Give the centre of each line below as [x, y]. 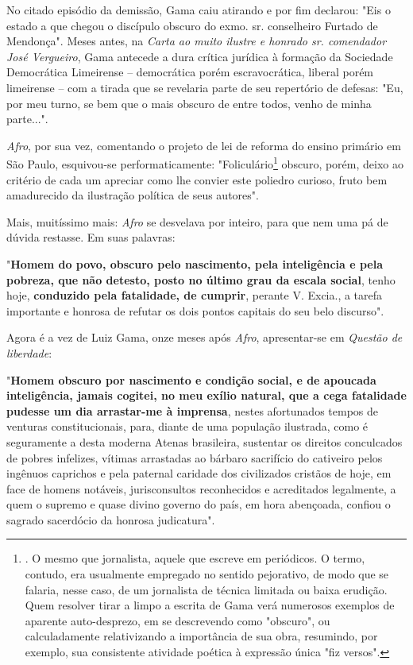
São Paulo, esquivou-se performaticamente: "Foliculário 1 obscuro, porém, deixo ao [205, 162]
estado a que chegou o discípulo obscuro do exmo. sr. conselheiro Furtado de [192, 25]
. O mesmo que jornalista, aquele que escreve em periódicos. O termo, [195, 558]
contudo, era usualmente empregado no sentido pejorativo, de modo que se [207, 574]
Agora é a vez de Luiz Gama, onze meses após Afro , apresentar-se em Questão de [205, 337]
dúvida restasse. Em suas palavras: [91, 237]
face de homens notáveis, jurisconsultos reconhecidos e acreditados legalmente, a [201, 488]
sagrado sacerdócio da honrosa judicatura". [111, 519]
